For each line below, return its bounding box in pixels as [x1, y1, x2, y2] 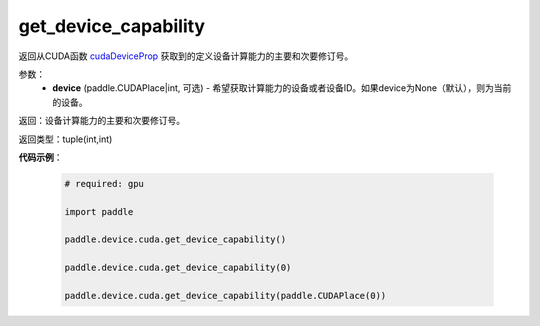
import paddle [64, 206, 134, 217]
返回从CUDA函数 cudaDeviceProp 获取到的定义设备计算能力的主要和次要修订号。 [18, 50, 354, 62]
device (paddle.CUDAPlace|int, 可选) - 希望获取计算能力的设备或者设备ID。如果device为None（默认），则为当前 [52, 82, 512, 94]
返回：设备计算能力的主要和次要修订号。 [18, 115, 185, 127]
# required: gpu [64, 178, 145, 189]
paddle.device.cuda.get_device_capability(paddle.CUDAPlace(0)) [64, 290, 387, 301]
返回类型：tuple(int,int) [18, 133, 113, 145]
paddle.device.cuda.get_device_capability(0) [64, 262, 292, 274]
